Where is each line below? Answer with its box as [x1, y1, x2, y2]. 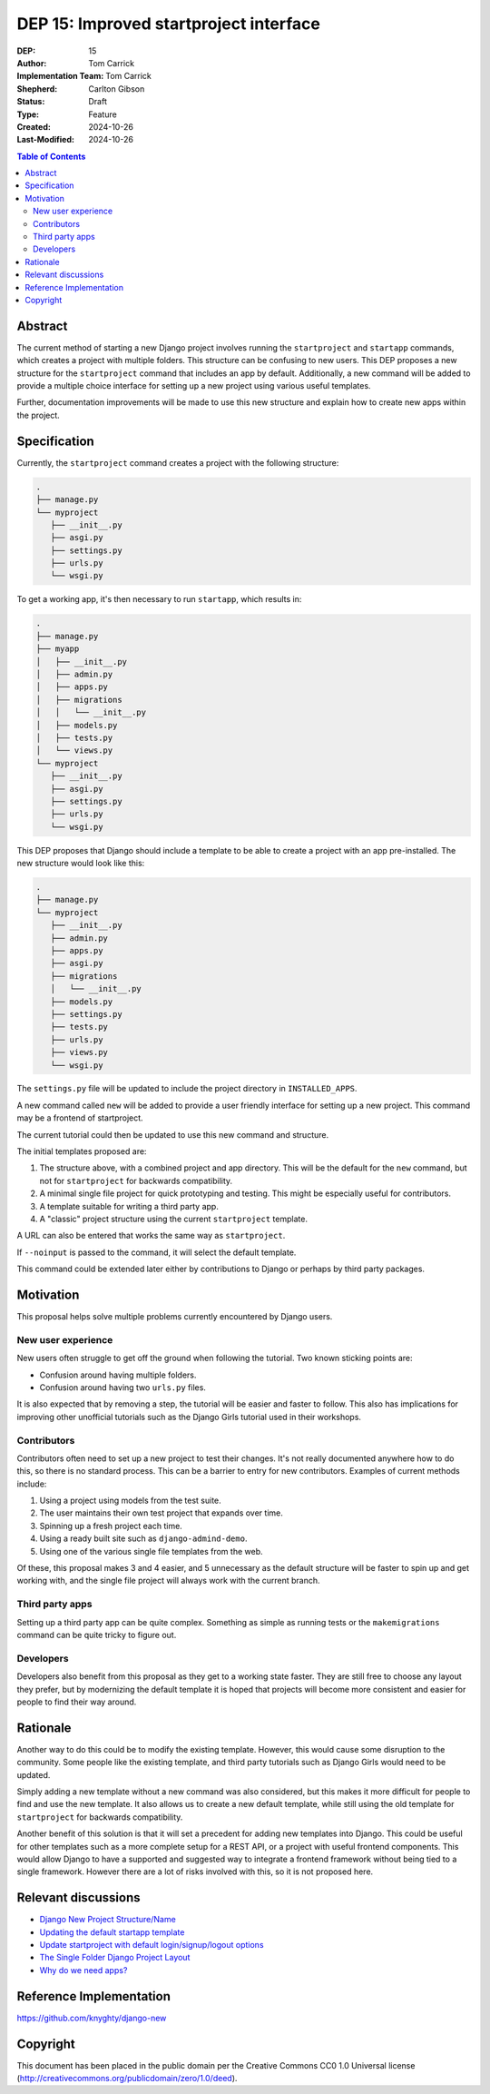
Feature [88, 109, 117, 120]
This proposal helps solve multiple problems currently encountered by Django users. [16, 1311, 333, 1322]
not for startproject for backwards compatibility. [39, 1175, 233, 1186]
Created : [16, 121, 52, 132]
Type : [16, 109, 40, 120]
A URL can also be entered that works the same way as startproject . [16, 1230, 286, 1241]
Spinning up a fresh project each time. [39, 1520, 183, 1531]
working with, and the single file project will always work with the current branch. [16, 1575, 320, 1586]
